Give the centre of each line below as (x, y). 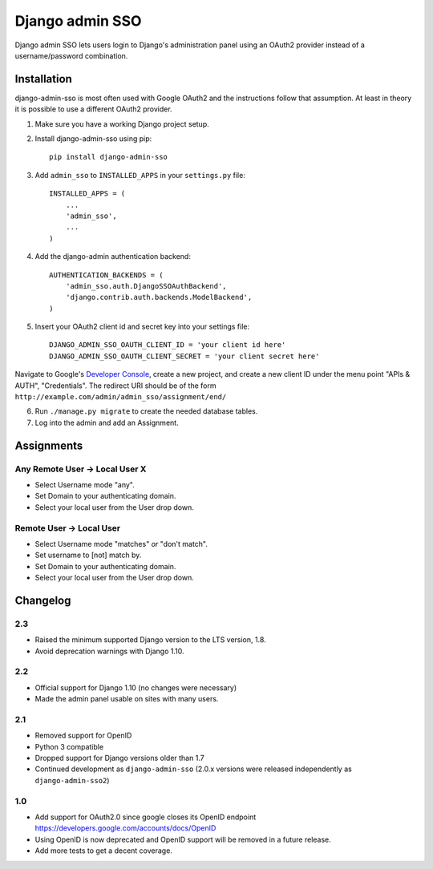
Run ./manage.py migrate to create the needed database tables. (146, 411)
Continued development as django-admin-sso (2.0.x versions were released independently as (193, 769)
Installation (43, 79)
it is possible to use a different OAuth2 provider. (93, 109)
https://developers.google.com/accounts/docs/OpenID (125, 828)
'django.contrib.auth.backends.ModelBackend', (159, 297)
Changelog (43, 600)
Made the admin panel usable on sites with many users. (127, 699)
